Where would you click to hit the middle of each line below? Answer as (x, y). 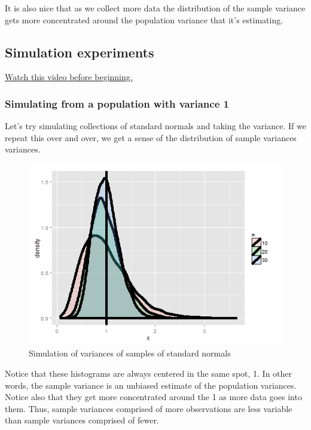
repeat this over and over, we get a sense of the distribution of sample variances (151, 137)
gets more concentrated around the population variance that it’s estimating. (144, 19)
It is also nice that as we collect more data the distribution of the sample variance (155, 8)
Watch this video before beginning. (69, 77)
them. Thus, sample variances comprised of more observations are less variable (149, 408)
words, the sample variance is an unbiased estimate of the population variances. (151, 385)
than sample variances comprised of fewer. (82, 420)
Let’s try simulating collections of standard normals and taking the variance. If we (155, 126)
